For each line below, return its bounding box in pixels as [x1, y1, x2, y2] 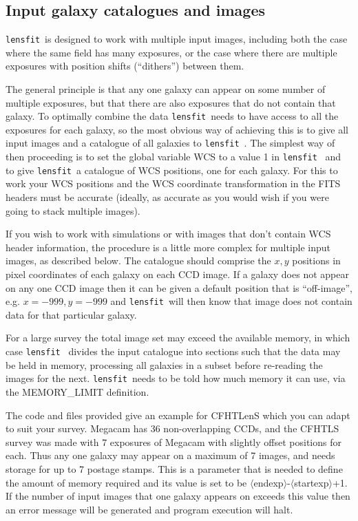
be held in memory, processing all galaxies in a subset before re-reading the [6, 357, 323, 372]
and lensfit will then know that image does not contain [110, 294, 352, 308]
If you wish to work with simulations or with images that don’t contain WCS [6, 226, 331, 241]
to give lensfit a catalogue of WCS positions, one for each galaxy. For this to [6, 162, 338, 177]
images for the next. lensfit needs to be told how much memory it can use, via [6, 371, 346, 385]
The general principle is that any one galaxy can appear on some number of [6, 82, 326, 96]
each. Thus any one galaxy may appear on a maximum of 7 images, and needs [6, 448, 335, 462]
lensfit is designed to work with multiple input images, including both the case [6, 32, 348, 46]
